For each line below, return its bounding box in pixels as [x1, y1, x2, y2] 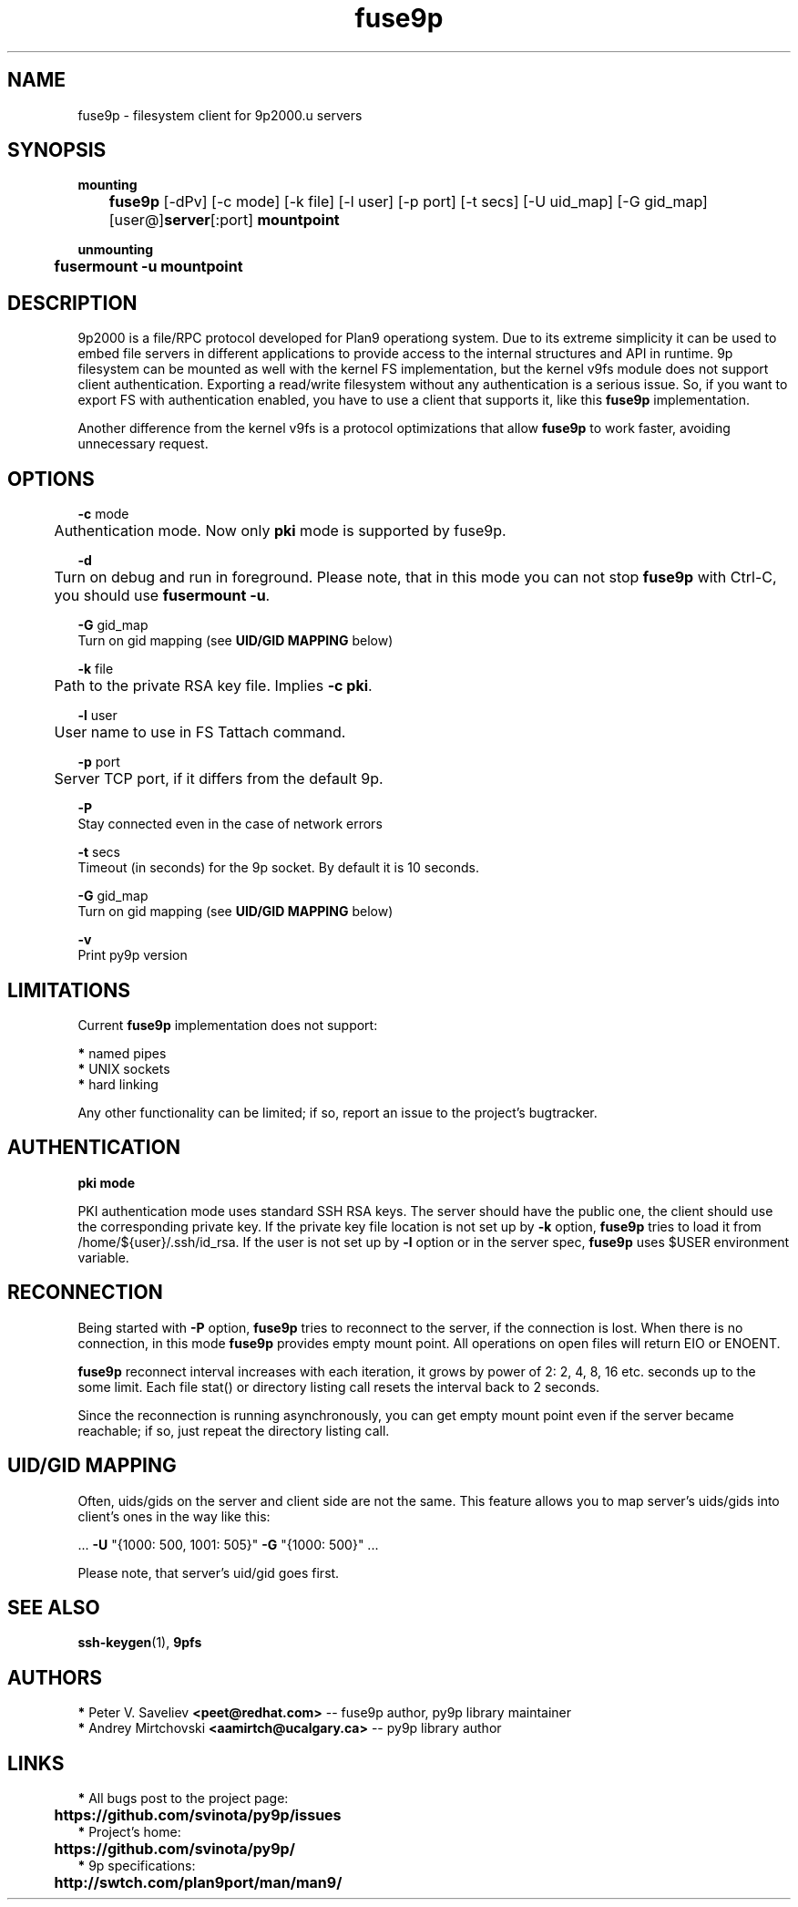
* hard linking [77, 1076, 159, 1092]
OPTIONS [7, 467, 95, 490]
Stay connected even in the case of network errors [77, 816, 383, 832]
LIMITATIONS [7, 978, 131, 1002]
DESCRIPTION [7, 291, 138, 314]
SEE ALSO [7, 1595, 100, 1619]
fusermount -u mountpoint [54, 257, 243, 276]
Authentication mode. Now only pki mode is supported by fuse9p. [54, 521, 506, 541]
